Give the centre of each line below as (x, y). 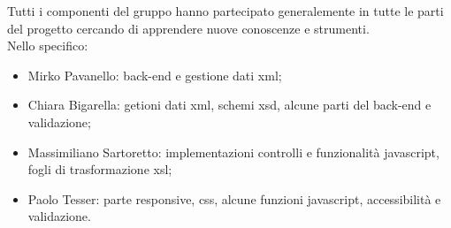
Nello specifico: (48, 46)
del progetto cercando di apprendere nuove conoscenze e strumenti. (188, 28)
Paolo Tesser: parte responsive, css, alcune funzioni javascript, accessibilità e (234, 198)
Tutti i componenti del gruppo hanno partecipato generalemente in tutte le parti (225, 11)
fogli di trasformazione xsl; (100, 169)
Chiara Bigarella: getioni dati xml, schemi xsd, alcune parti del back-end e (229, 105)
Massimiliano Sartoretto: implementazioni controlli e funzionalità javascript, (233, 152)
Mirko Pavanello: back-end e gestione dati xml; (155, 75)
